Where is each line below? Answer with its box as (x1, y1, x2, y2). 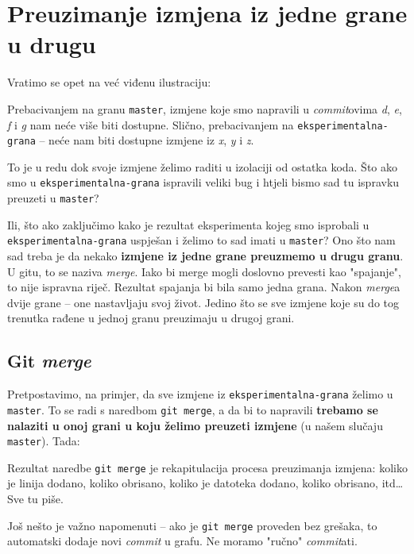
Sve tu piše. (7, 491, 64, 507)
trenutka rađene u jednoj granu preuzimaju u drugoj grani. (7, 310, 295, 326)
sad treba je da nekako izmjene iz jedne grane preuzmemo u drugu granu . (7, 248, 404, 264)
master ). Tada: (7, 433, 80, 449)
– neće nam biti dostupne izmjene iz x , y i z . (39, 132, 254, 148)
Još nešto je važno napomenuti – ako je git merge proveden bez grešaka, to (7, 517, 377, 533)
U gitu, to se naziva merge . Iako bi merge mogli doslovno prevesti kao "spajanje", (7, 263, 401, 279)
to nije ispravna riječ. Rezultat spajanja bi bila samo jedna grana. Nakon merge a (7, 279, 400, 295)
